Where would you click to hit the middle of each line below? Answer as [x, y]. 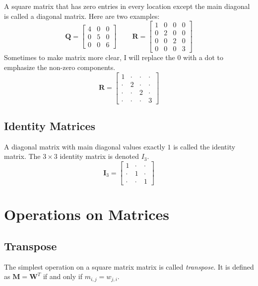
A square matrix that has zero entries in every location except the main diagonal [127, 6]
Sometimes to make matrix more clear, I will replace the [90, 57]
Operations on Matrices [87, 214]
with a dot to [203, 57]
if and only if [63, 276]
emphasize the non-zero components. [60, 67]
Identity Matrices [50, 126]
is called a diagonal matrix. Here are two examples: [82, 16]
